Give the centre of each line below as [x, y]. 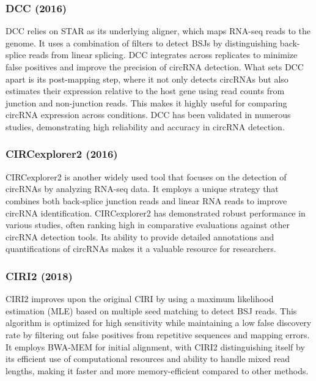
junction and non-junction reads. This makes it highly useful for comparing [146, 102]
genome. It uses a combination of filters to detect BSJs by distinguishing [141, 43]
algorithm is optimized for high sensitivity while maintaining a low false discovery [159, 323]
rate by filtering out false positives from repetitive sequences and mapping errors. [158, 334]
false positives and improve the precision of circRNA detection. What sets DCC [155, 67]
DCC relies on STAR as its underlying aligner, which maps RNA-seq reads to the [158, 31]
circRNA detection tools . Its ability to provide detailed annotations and [140, 236]
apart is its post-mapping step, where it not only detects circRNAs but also [147, 79]
